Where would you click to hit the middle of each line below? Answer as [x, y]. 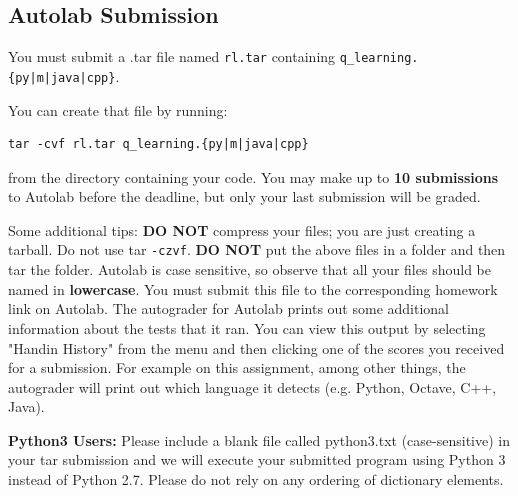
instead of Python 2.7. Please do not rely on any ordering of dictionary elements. [256, 479]
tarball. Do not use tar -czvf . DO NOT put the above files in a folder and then [257, 249]
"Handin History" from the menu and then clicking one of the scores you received [256, 347]
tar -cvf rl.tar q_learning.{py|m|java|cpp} [158, 144]
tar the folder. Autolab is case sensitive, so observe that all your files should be [249, 269]
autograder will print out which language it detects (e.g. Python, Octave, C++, [252, 386]
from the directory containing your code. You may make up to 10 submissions [253, 176]
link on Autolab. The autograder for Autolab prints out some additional [228, 308]
